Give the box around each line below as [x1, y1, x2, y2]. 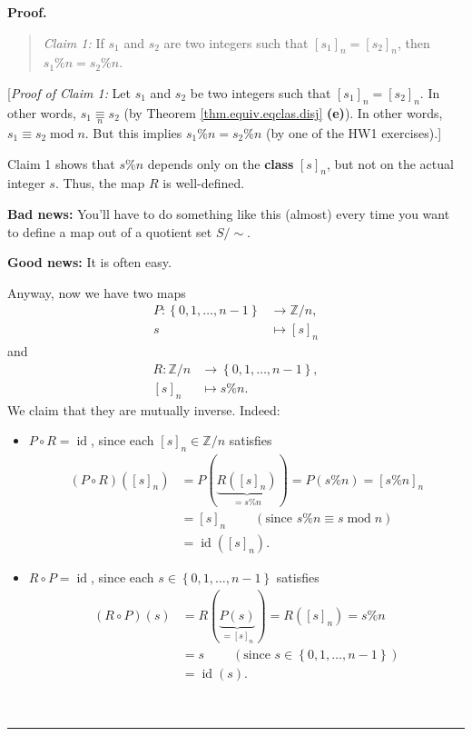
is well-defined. [162, 174, 245, 193]
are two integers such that [163, 33, 309, 52]
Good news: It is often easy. [7, 253, 172, 272]
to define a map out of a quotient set [7, 222, 212, 241]
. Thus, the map [54, 174, 145, 193]
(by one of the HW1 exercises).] [265, 124, 442, 142]
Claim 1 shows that [7, 154, 115, 173]
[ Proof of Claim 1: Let [7, 83, 132, 102]
